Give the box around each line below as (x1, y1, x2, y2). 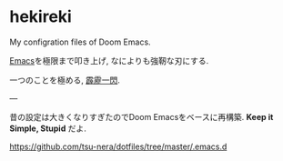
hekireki (9, 6, 73, 27)
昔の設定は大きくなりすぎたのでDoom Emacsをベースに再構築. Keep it (9, 111, 274, 122)
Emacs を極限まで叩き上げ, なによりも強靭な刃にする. (9, 55, 209, 65)
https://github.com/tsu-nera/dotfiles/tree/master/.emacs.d (9, 141, 227, 152)
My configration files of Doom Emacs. (9, 36, 152, 47)
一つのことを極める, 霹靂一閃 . (9, 75, 121, 86)
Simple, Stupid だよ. (9, 123, 86, 134)
